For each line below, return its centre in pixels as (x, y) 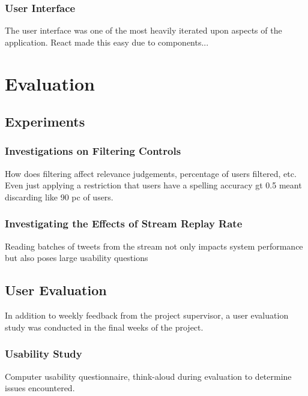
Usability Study (44, 354)
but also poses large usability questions (77, 258)
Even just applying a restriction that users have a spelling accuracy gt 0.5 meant (153, 185)
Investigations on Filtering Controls (93, 151)
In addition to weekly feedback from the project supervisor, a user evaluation (147, 315)
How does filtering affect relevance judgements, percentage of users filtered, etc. (151, 173)
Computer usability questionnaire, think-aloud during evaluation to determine (148, 376)
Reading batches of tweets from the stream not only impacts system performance (154, 246)
